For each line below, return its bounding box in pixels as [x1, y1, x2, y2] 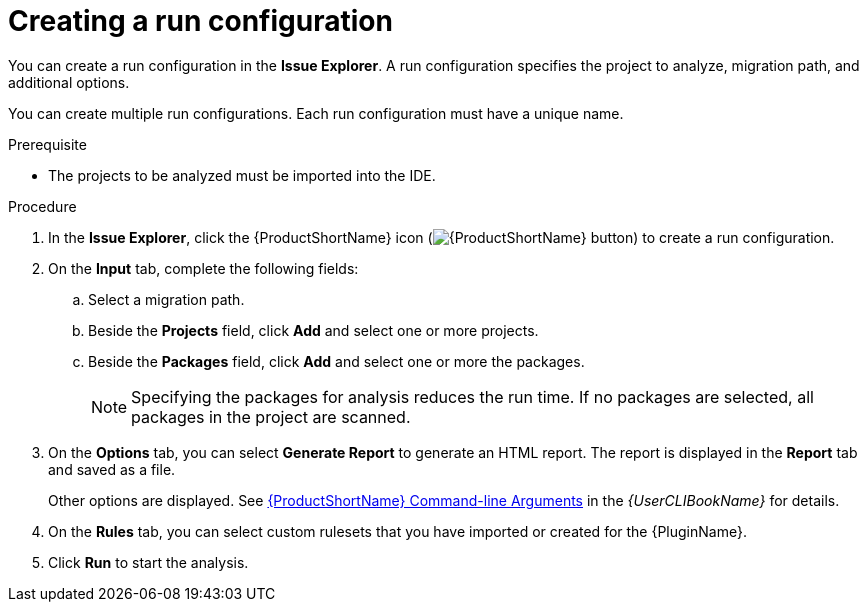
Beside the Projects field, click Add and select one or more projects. [88, 321, 539, 339]
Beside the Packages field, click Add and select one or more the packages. [88, 352, 585, 370]
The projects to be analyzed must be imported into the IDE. [48, 166, 436, 184]
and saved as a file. [48, 460, 176, 478]
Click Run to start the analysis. [48, 553, 249, 571]
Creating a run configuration [8, 4, 393, 38]
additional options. [8, 73, 130, 91]
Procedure [8, 197, 77, 215]
